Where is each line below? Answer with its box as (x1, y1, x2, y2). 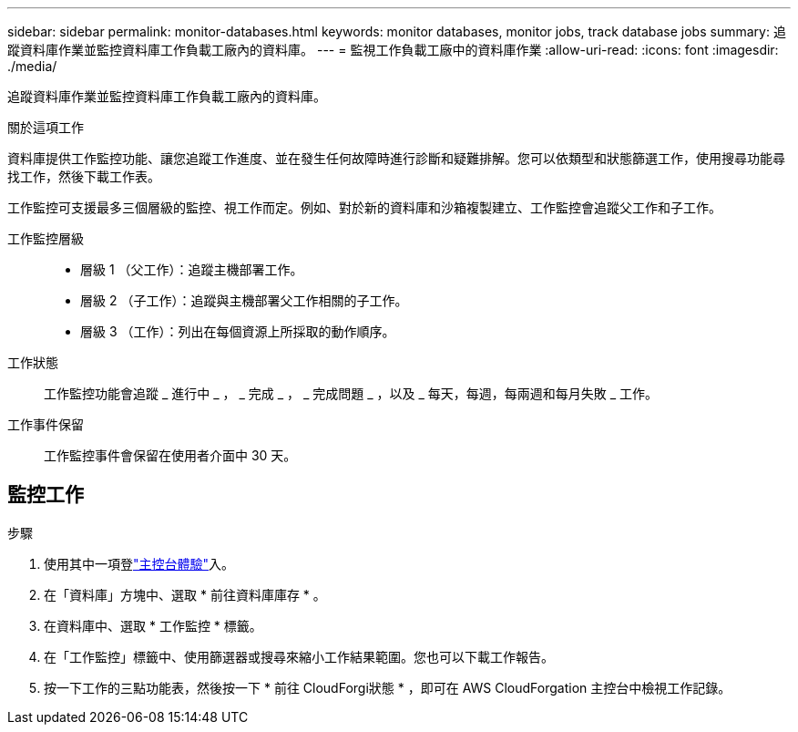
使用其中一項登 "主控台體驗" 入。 (44, 555, 235, 572)
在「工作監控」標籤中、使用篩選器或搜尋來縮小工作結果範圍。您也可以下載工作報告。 (44, 648, 554, 665)
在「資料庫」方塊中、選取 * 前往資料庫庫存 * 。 (44, 586, 326, 603)
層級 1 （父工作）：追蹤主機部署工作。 (80, 262, 303, 277)
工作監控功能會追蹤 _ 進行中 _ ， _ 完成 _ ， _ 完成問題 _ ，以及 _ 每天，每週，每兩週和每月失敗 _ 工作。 (44, 386, 659, 401)
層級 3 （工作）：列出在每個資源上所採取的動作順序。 (80, 324, 395, 339)
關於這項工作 (7, 119, 84, 135)
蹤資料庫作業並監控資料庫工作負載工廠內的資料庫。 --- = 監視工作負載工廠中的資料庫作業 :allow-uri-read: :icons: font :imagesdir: (7, 42, 779, 57)
